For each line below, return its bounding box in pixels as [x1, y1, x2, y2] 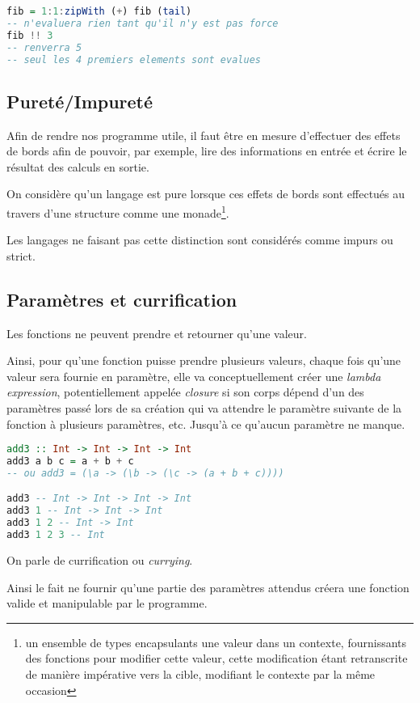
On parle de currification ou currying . [6, 551, 193, 568]
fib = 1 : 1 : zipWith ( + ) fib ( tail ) [6, 6, 192, 17]
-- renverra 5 [6, 41, 82, 53]
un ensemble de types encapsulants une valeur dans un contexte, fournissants [25, 633, 407, 650]
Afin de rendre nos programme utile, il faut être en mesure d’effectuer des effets [6, 126, 401, 143]
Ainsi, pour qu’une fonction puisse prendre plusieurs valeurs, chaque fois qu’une [6, 352, 401, 369]
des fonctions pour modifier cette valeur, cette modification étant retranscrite [25, 650, 408, 667]
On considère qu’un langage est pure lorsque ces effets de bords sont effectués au [6, 185, 405, 202]
